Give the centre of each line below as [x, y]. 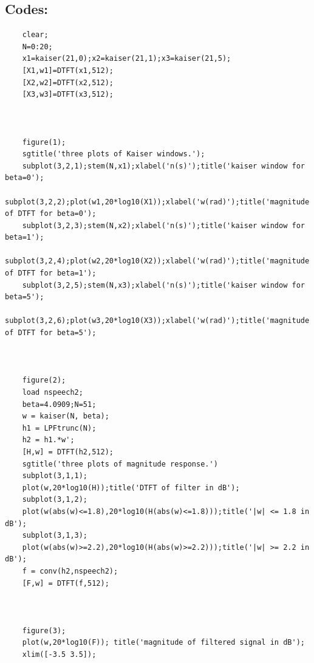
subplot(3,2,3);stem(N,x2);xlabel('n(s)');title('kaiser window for [163, 225]
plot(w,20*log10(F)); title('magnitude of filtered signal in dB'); [163, 643]
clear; [35, 35]
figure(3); [44, 630]
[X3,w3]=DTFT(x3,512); [68, 95]
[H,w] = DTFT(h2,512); [68, 452]
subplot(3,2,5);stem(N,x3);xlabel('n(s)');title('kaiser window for [163, 285]
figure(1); [44, 142]
